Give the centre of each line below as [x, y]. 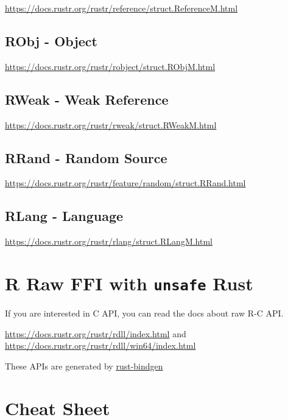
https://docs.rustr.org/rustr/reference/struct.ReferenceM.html [121, 8]
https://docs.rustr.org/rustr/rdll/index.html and [96, 333]
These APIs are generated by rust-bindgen [84, 366]
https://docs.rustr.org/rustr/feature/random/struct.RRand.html [125, 183]
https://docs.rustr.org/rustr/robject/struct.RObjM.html [110, 66]
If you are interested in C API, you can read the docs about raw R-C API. [144, 313]
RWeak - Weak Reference [87, 99]
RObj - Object [51, 40]
